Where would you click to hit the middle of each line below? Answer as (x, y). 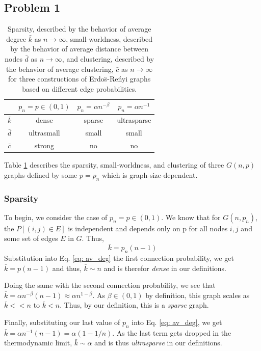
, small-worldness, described (109, 38)
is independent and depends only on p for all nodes (148, 228)
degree (16, 38)
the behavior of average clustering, (60, 69)
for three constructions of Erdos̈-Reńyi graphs (80, 79)
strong (44, 145)
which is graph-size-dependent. (150, 174)
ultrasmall (44, 133)
